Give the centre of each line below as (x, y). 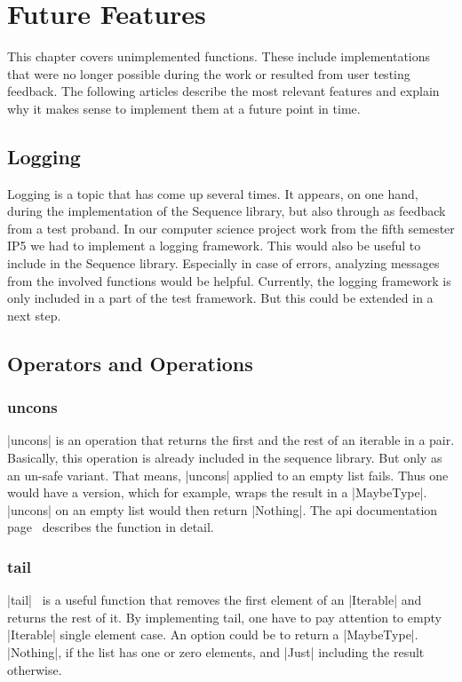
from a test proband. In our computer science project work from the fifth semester (231, 228)
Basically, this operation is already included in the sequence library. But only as (225, 458)
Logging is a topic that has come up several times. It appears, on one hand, (213, 193)
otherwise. (35, 669)
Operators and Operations (130, 363)
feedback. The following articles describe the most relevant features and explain (223, 91)
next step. (34, 315)
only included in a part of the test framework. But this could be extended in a (220, 298)
